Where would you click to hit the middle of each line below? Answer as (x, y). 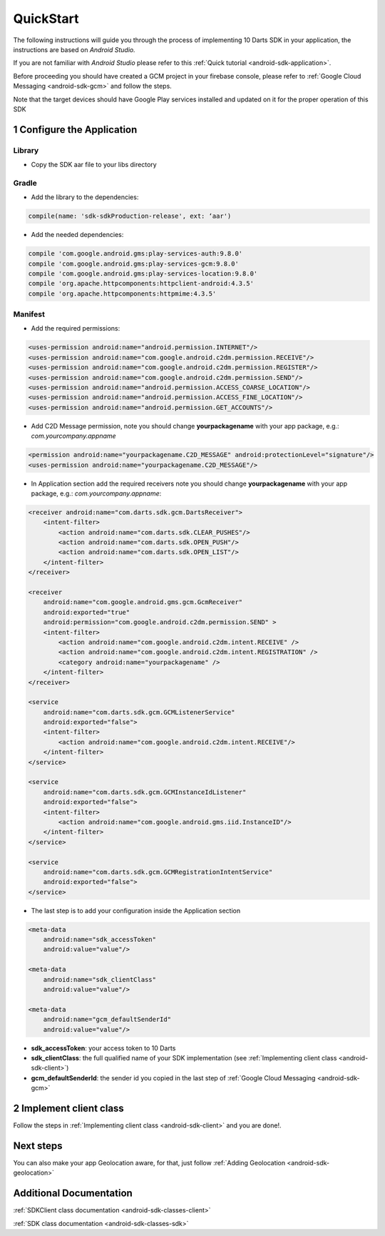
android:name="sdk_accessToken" (100, 940)
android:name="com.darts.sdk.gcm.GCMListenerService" (139, 712)
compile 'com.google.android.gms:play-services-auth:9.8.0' (135, 254)
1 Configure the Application (75, 130)
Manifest (29, 314)
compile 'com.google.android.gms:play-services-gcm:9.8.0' (133, 263)
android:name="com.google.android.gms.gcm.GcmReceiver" (143, 602)
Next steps (38, 1146)
